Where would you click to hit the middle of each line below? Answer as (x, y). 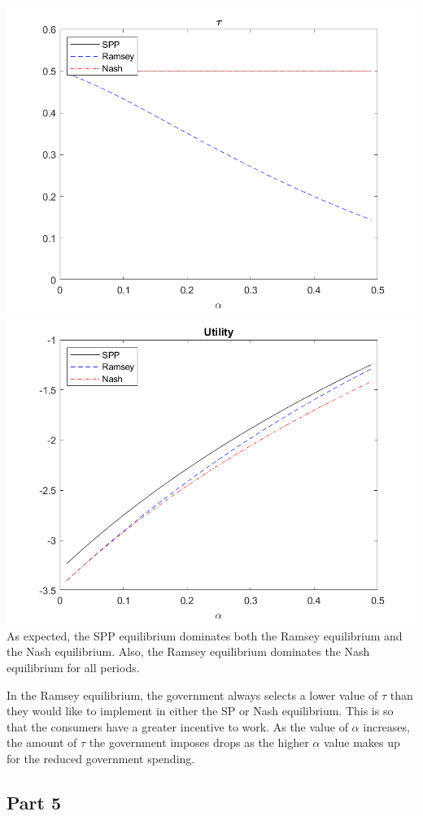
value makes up (362, 742)
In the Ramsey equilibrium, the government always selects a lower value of (192, 694)
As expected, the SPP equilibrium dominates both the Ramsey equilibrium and (205, 635)
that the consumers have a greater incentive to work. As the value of (177, 726)
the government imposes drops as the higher (199, 742)
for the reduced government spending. (101, 759)
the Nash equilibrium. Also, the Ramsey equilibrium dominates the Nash (188, 651)
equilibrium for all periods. (73, 668)
